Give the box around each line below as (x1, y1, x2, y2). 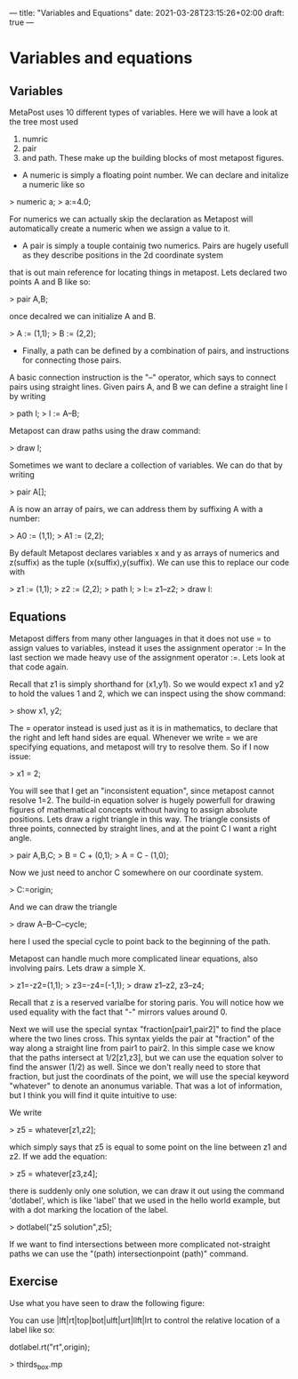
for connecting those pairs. (21, 355, 122, 365)
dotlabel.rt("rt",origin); (9, 1342, 91, 1352)
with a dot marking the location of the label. (9, 1204, 169, 1215)
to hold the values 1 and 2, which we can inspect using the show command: (9, 688, 286, 699)
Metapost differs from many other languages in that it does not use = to (9, 633, 271, 644)
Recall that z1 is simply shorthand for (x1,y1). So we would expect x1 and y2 (9, 678, 285, 689)
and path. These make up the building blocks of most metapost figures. (21, 153, 285, 163)
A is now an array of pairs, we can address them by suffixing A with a (9, 504, 263, 514)
